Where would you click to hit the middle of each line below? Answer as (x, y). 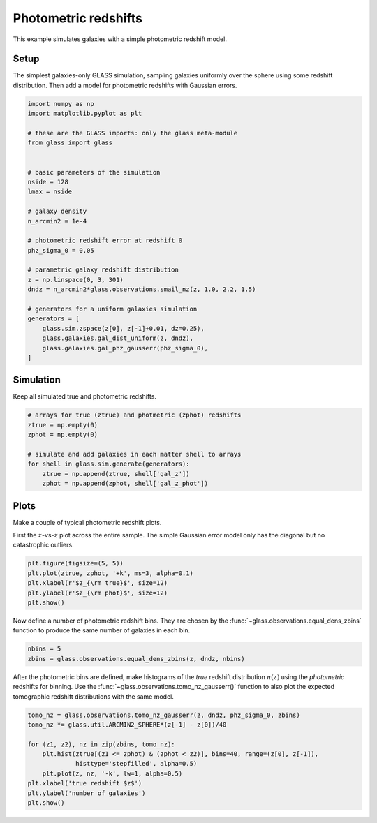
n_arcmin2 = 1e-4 (57, 221)
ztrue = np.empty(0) (62, 425)
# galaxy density (57, 212)
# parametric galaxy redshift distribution (103, 270)
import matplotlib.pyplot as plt (85, 114)
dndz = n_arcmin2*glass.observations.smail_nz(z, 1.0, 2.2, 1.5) (142, 289)
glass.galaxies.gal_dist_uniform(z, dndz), (118, 338)
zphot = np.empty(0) (62, 435)
